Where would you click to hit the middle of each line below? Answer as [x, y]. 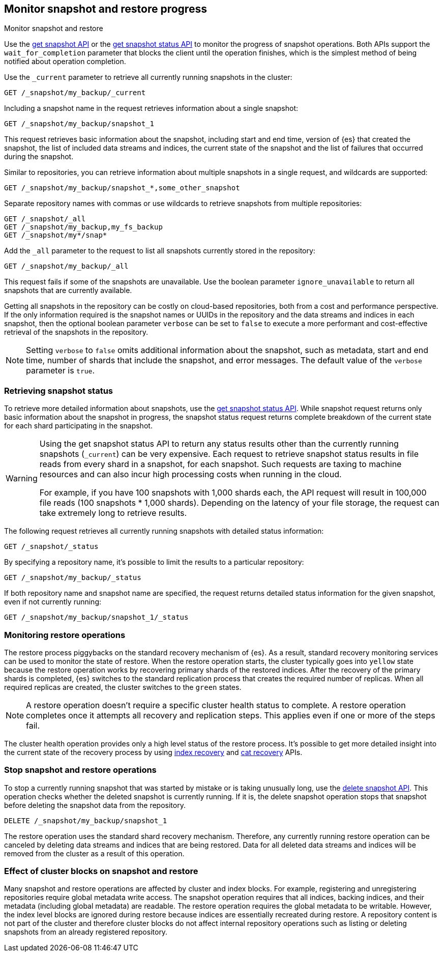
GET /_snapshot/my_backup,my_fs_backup [83, 227]
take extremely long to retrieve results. [113, 513]
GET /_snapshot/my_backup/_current [75, 93]
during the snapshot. [39, 157]
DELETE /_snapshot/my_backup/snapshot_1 [86, 820]
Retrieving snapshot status [59, 390]
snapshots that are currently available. [68, 291]
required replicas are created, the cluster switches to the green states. [123, 687]
